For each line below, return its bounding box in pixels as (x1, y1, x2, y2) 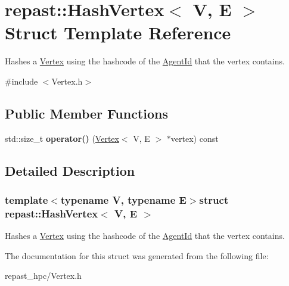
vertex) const (170, 132, 219, 144)
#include (5, 74, 38, 87)
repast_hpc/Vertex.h (5, 269, 82, 282)
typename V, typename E (60, 192, 187, 207)
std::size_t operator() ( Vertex (5, 132, 119, 144)
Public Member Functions (5, 104, 168, 122)
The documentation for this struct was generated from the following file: (5, 249, 269, 262)
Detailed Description (5, 161, 135, 179)
